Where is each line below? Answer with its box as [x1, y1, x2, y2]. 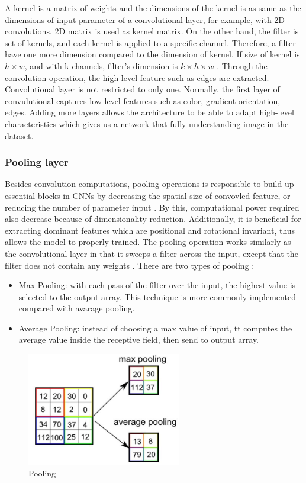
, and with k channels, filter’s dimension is [24, 59, 178, 72]
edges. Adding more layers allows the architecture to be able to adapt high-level [5, 106, 294, 118]
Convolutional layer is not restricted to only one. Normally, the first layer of [5, 83, 280, 95]
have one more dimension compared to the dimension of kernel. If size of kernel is [5, 48, 300, 60]
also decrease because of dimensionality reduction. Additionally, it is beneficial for [5, 212, 301, 225]
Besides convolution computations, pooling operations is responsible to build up [5, 178, 294, 190]
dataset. [5, 129, 34, 141]
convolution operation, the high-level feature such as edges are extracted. [5, 71, 269, 83]
